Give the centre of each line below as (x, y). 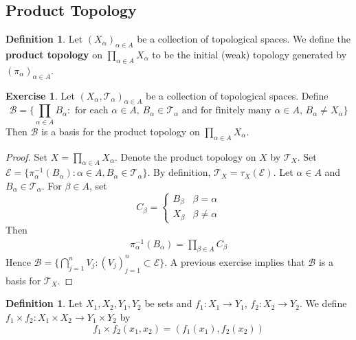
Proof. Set (26, 156)
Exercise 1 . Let (40, 95)
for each (92, 111)
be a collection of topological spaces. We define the (244, 39)
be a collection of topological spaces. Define (237, 95)
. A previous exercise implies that (235, 261)
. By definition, (179, 172)
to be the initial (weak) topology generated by (249, 54)
